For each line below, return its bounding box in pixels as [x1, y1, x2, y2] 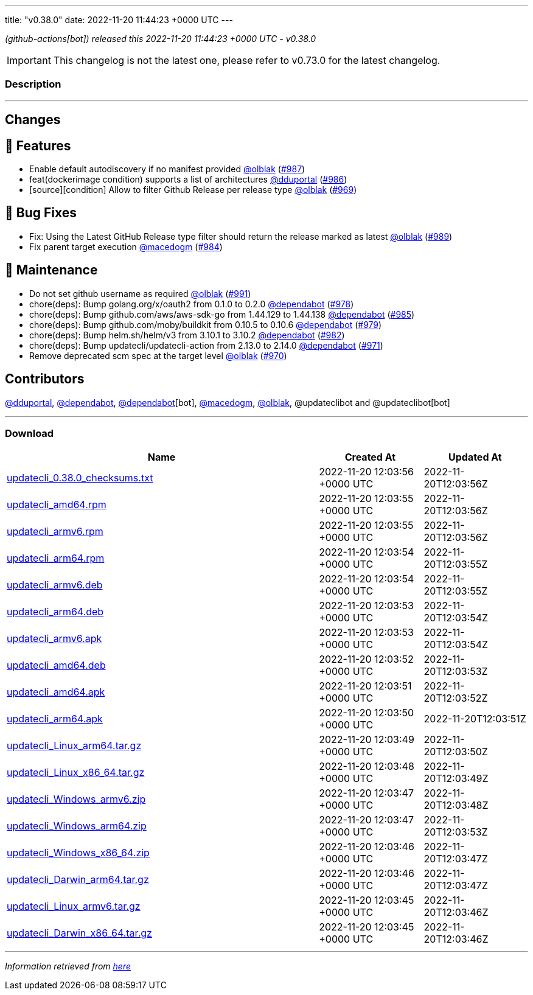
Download [5, 427, 54, 439]
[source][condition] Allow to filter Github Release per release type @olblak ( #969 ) [29, 184, 357, 195]
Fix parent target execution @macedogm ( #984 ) [29, 241, 223, 252]
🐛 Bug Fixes [5, 205, 77, 221]
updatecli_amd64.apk [7, 686, 105, 699]
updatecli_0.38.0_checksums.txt [7, 472, 153, 484]
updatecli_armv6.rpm [7, 525, 103, 538]
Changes [5, 112, 61, 128]
